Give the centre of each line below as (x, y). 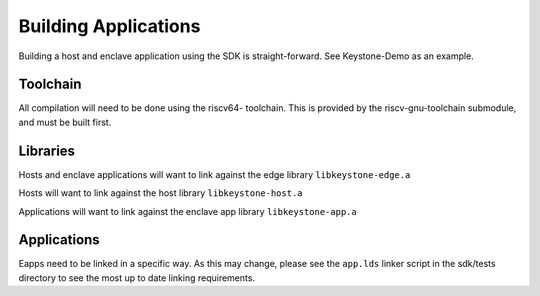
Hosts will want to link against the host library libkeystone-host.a (160, 193)
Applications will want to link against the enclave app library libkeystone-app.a (187, 211)
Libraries (46, 150)
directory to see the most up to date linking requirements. (136, 277)
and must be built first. (65, 122)
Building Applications (109, 26)
